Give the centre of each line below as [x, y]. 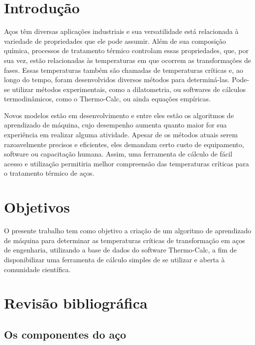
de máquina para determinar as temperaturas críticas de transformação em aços [125, 240]
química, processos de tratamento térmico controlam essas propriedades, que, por [126, 50]
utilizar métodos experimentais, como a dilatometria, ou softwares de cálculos [129, 89]
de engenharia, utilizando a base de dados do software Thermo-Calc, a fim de [120, 250]
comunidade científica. [37, 269]
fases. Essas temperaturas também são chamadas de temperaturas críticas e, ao [124, 70]
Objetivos [37, 207]
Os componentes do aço [65, 334]
